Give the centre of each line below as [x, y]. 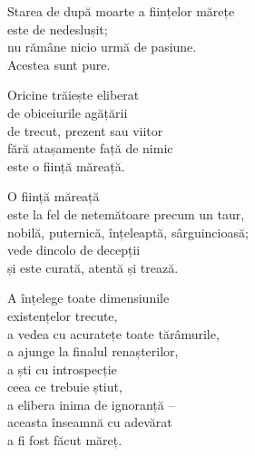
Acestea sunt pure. [59, 64]
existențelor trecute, [63, 315]
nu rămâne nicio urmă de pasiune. [102, 47]
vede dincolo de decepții [74, 250]
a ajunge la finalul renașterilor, [93, 351]
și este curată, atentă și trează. [93, 267]
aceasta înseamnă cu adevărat [90, 422]
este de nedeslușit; [58, 29]
